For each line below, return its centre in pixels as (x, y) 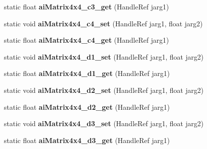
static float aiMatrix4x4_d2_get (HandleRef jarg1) (87, 107)
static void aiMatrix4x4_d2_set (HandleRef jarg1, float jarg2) (104, 90)
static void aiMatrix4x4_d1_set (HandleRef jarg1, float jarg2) (104, 56)
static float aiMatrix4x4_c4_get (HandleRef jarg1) (87, 40)
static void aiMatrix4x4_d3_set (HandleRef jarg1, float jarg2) (104, 123)
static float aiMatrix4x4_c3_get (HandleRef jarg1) (87, 6)
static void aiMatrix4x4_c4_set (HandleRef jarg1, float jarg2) (103, 23)
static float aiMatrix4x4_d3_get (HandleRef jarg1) (87, 140)
